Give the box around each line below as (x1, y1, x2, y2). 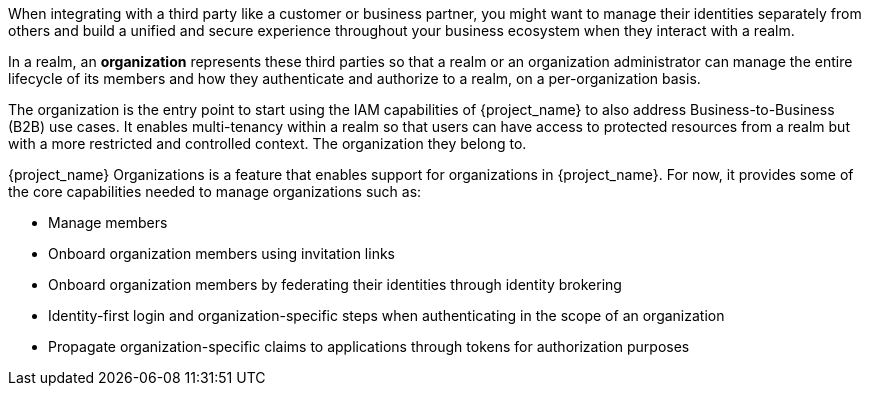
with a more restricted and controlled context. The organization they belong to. (8, 135, 527, 152)
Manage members (48, 214, 168, 231)
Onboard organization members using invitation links (48, 245, 395, 262)
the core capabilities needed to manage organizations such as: (8, 183, 422, 200)
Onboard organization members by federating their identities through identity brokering (48, 276, 622, 293)
